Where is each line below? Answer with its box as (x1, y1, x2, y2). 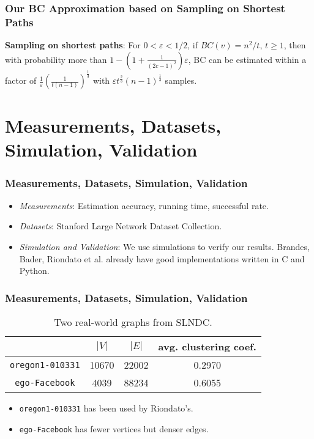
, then (283, 39, 306, 51)
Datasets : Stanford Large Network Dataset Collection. (19, 219, 222, 232)
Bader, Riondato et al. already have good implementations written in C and (19, 252, 305, 265)
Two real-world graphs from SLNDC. (54, 315, 212, 330)
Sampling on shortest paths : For (5, 39, 141, 51)
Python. (19, 264, 50, 277)
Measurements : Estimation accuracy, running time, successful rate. (19, 199, 269, 212)
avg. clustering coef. (158, 339, 256, 354)
